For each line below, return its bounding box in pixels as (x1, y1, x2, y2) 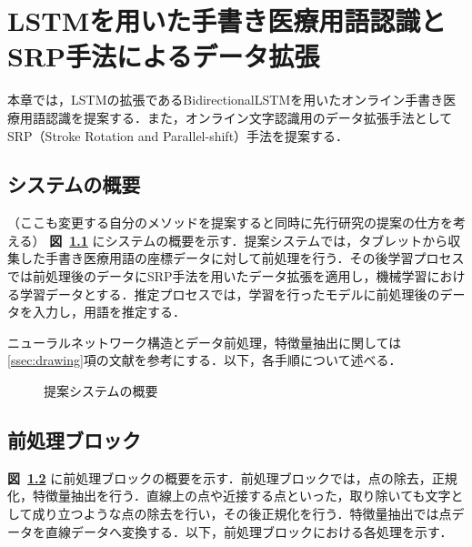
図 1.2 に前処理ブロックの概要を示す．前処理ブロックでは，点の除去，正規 (7, 468, 457, 487)
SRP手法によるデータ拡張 (7, 37, 320, 75)
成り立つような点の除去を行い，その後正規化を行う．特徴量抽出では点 (32, 504, 452, 523)
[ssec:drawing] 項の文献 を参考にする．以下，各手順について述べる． (7, 350, 402, 370)
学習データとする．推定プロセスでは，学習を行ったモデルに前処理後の (19, 284, 440, 303)
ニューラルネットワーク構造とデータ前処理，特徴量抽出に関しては (7, 332, 402, 351)
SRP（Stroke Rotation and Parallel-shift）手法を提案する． (7, 126, 349, 145)
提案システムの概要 (44, 381, 158, 400)
